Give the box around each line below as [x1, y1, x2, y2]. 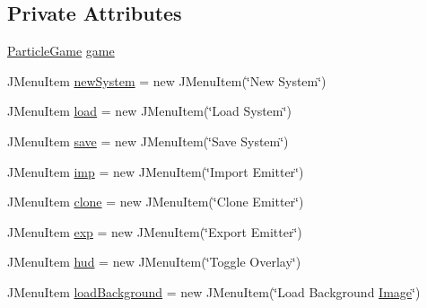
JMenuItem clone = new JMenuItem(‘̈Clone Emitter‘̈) [7, 192, 304, 211]
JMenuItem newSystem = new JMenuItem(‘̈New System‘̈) [7, 71, 327, 90]
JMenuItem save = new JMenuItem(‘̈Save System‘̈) [7, 131, 289, 150]
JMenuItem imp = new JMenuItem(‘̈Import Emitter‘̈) [7, 162, 304, 180]
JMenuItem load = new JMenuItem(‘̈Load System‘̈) [7, 101, 292, 120]
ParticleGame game [7, 41, 115, 60]
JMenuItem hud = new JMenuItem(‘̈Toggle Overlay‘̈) [7, 252, 301, 271]
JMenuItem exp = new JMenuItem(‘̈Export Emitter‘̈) [7, 222, 302, 241]
